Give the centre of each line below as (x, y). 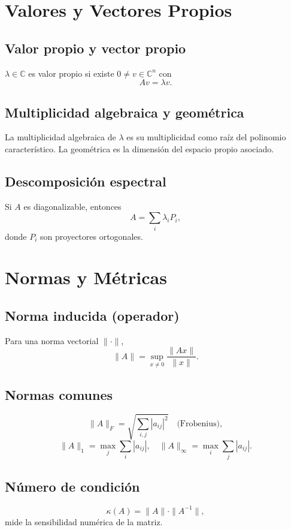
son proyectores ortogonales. (92, 236)
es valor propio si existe (71, 73)
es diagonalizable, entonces (72, 206)
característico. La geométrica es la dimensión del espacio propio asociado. (140, 148)
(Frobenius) (198, 424)
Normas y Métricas (86, 277)
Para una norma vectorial (52, 340)
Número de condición (72, 486)
